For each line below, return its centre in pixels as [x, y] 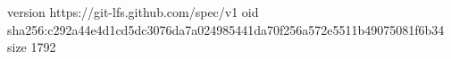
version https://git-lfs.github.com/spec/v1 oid [133, 12]
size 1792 [32, 47]
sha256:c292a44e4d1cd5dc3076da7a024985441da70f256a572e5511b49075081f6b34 [226, 29]
